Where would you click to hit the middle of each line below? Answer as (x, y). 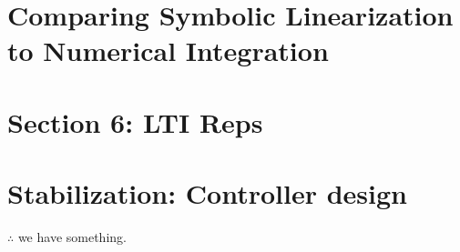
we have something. (72, 237)
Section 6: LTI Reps (135, 121)
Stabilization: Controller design (207, 193)
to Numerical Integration (168, 50)
